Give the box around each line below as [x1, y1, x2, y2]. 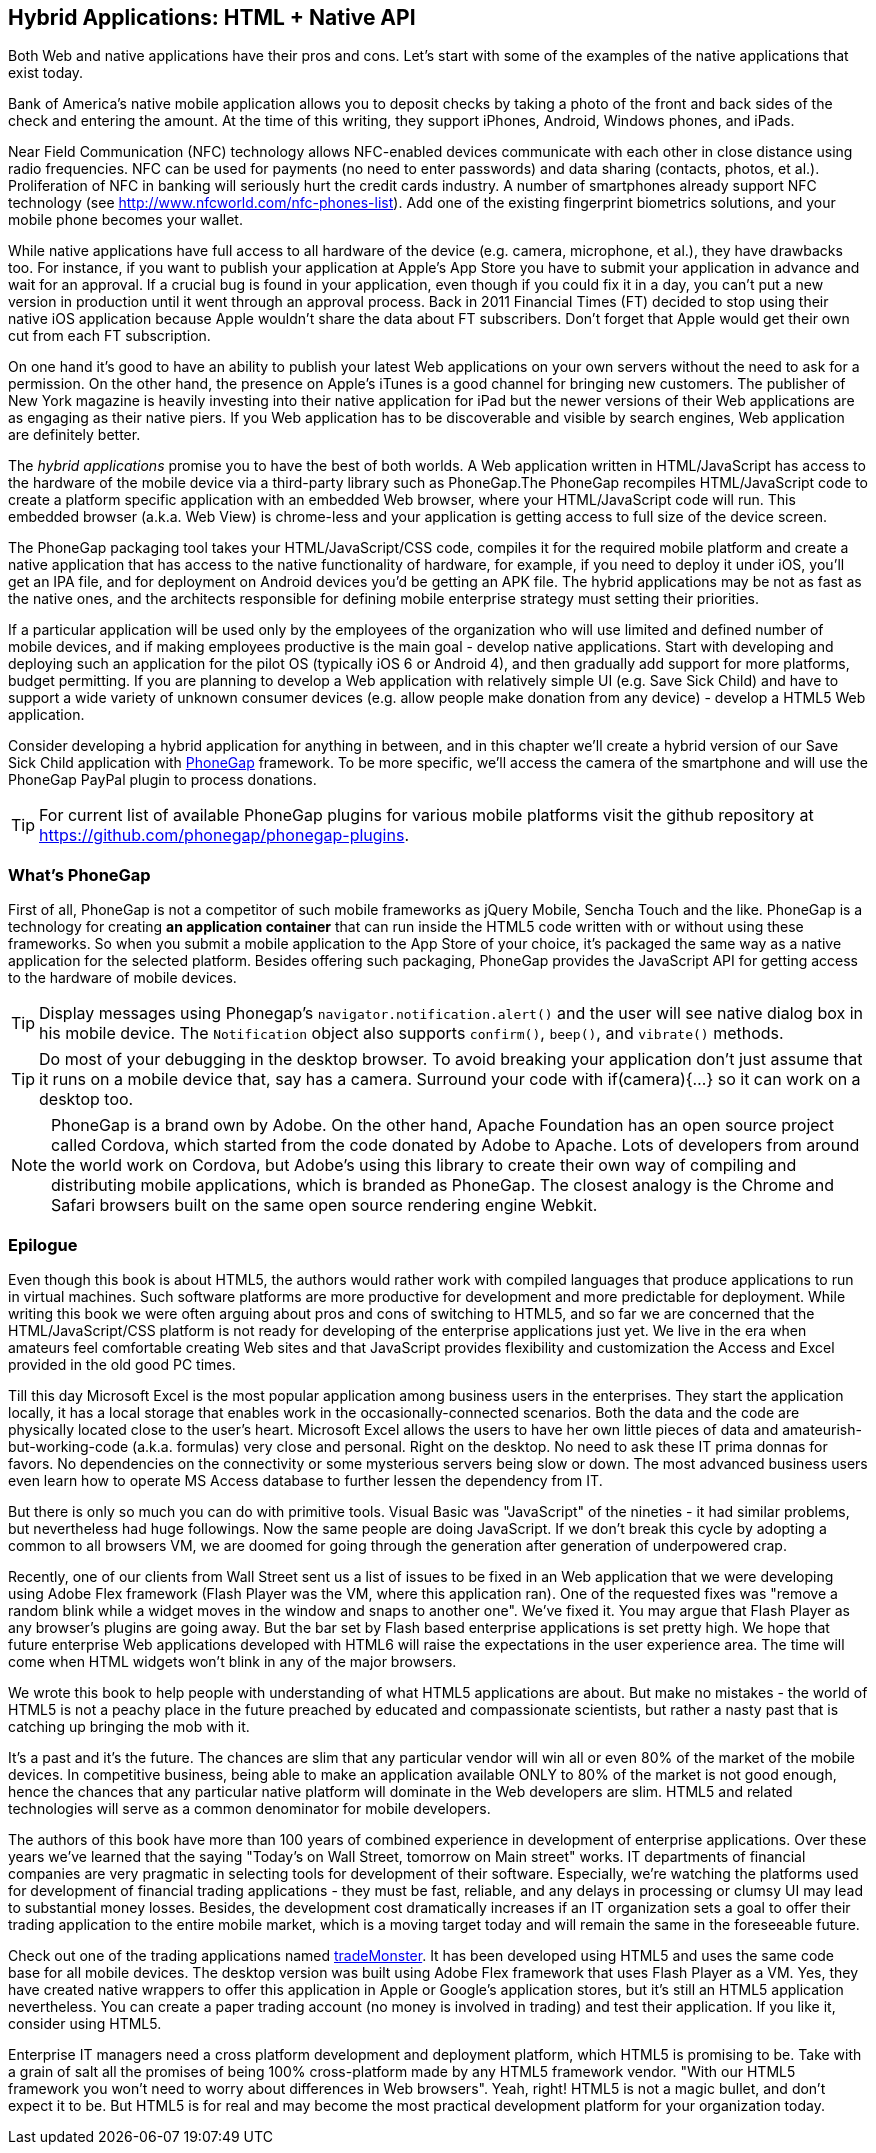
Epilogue [8, 1234, 78, 1255]
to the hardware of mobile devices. [8, 969, 237, 987]
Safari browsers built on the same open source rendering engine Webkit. [51, 1195, 598, 1216]
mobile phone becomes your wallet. [8, 211, 243, 229]
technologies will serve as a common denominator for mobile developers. [8, 1799, 491, 1817]
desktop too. [39, 1089, 134, 1110]
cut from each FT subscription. [8, 327, 211, 345]
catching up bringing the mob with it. [8, 1717, 250, 1735]
